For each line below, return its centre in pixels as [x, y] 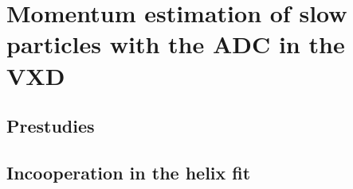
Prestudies [51, 126]
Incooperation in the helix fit [129, 172]
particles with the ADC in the [176, 44]
